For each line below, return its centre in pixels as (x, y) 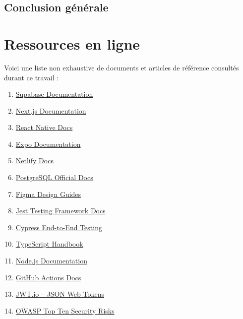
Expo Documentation (48, 144)
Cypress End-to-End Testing (59, 227)
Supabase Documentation (54, 94)
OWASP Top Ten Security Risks (65, 310)
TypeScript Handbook (49, 244)
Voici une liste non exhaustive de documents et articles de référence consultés (121, 67)
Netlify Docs (34, 160)
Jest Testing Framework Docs (61, 211)
